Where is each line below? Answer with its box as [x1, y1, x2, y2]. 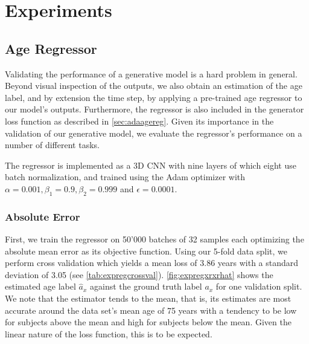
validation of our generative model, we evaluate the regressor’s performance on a [5, 126, 302, 139]
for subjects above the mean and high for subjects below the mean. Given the [5, 316, 291, 328]
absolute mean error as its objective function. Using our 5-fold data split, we [5, 244, 287, 257]
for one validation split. [215, 280, 302, 293]
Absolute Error [5, 209, 80, 224]
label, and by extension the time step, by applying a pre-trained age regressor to [5, 91, 302, 103]
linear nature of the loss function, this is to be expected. [5, 327, 212, 340]
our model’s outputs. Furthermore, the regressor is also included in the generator [5, 103, 304, 115]
